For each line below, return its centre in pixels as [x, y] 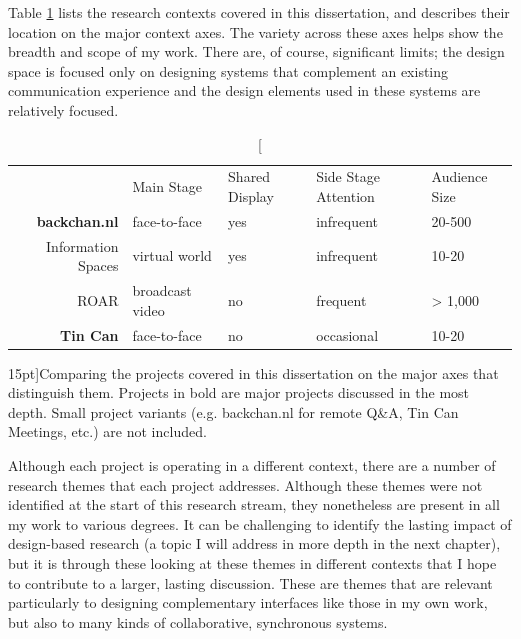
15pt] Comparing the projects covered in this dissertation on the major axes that [253, 372]
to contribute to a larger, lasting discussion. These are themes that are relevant [250, 582]
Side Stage [348, 176]
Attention [345, 196]
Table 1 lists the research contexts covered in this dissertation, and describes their [259, 12]
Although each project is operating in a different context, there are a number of [252, 465]
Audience [459, 176]
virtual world [172, 255]
